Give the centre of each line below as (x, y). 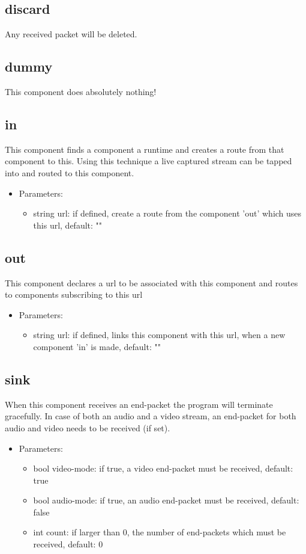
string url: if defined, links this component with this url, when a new (159, 335)
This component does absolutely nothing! (81, 91)
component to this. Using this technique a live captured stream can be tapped (148, 161)
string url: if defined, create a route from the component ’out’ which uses (167, 213)
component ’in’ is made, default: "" (97, 346)
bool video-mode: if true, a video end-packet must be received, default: (163, 468)
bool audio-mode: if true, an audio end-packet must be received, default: (166, 500)
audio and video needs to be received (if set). (88, 427)
